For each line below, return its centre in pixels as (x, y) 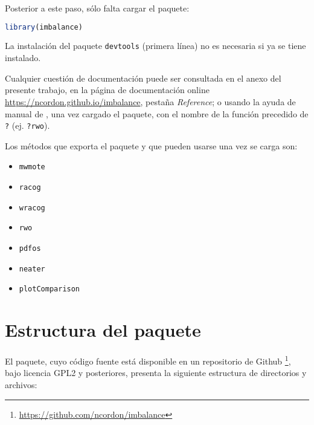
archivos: (21, 384)
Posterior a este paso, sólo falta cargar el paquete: (97, 8)
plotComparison (50, 289)
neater (32, 269)
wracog (32, 208)
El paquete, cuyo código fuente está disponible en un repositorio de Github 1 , (148, 360)
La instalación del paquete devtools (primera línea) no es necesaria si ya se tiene (155, 46)
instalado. (23, 58)
